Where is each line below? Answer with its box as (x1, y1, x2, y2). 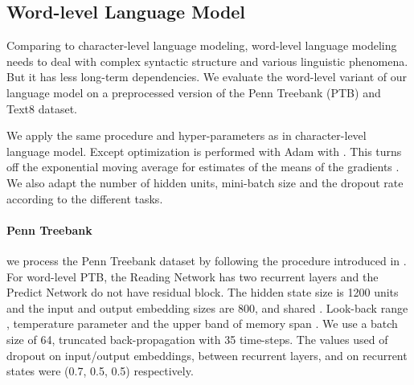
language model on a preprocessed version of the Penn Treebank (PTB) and (6, 84, 381, 100)
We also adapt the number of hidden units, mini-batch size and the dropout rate (6, 174, 404, 190)
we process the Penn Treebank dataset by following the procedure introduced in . (6, 252, 407, 268)
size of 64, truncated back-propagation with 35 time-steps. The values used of (6, 330, 388, 347)
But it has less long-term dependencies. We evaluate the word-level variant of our (6, 68, 408, 85)
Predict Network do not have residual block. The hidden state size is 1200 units (6, 284, 399, 301)
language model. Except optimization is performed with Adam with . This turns (6, 142, 402, 159)
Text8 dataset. (6, 100, 77, 117)
